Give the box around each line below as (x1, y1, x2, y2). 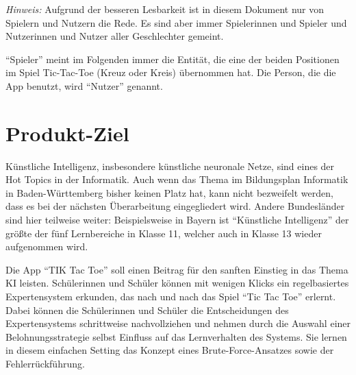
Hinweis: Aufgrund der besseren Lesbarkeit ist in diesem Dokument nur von (5, 2, 325, 16)
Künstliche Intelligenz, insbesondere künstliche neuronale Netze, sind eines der (5, 158, 335, 173)
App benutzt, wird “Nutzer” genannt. (5, 78, 163, 93)
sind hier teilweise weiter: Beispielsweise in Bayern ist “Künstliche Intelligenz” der (5, 213, 349, 227)
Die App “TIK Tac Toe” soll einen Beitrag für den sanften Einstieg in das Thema (5, 262, 348, 276)
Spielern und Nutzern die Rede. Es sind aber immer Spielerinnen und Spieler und (5, 15, 347, 29)
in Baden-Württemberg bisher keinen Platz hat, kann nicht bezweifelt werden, (5, 185, 333, 199)
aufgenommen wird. (5, 239, 88, 254)
